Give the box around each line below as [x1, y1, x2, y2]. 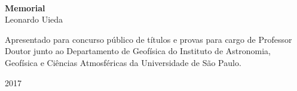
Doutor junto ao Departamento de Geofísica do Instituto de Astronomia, [5, 45, 271, 57]
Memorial [5, 1, 45, 14]
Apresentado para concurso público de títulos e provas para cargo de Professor [5, 33, 292, 45]
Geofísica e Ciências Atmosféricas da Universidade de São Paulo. [5, 56, 241, 68]
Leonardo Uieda [5, 13, 63, 26]
